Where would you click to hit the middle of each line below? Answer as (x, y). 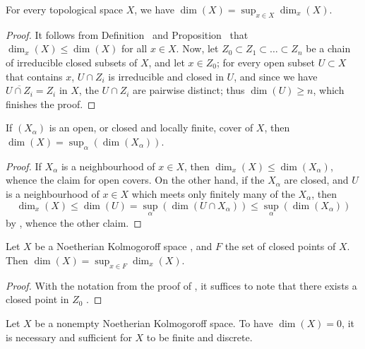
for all (134, 48)
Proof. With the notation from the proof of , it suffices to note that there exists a (181, 285)
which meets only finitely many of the (213, 193)
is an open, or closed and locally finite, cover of (151, 128)
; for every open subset (265, 62)
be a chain (328, 48)
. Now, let (197, 48)
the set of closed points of (280, 246)
